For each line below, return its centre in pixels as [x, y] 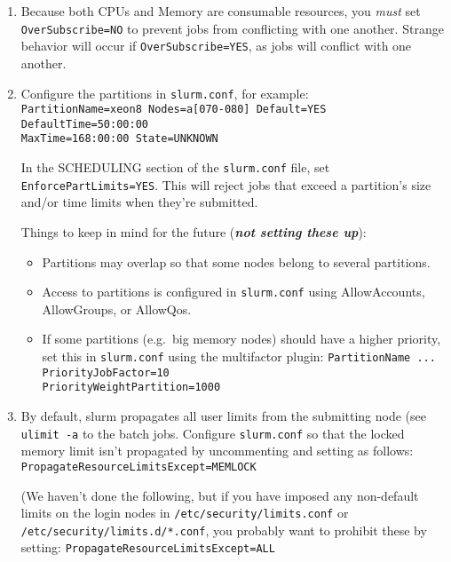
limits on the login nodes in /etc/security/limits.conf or [185, 513]
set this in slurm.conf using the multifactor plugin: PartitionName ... [239, 356]
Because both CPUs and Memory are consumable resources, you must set [221, 11]
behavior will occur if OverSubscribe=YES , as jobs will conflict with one [216, 46]
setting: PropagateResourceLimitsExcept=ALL [148, 547]
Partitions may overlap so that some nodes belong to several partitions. [236, 261]
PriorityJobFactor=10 [106, 372]
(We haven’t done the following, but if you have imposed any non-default [220, 495]
